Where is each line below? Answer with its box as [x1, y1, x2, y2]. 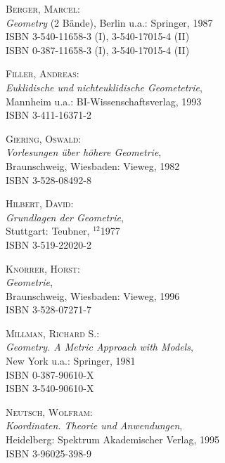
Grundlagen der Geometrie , [6, 209, 124, 224]
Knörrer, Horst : [6, 261, 80, 275]
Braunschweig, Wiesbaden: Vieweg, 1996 [6, 288, 180, 303]
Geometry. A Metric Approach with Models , [6, 339, 193, 354]
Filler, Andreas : [6, 66, 79, 81]
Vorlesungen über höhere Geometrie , [6, 145, 162, 159]
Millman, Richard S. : [6, 325, 100, 340]
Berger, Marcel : [6, 1, 80, 15]
